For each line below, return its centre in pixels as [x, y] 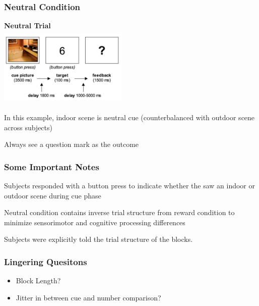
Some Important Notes [52, 166]
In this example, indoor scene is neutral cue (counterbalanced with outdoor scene [129, 117]
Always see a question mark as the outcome [72, 144]
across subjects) [28, 127]
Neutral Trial [27, 25]
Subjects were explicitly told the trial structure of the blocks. [99, 239]
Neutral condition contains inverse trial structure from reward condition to [119, 212]
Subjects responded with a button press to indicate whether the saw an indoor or [129, 186]
